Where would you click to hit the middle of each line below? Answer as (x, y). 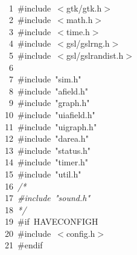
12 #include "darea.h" (46, 138)
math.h (79, 20)
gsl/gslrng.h (88, 43)
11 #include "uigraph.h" (51, 126)
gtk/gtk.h (84, 8)
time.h (78, 31)
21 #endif (24, 245)
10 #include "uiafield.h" (50, 114)
